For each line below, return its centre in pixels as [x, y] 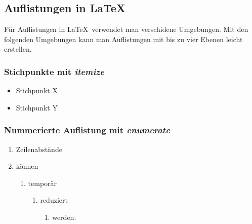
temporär [43, 183]
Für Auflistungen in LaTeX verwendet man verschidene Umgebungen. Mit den [126, 29]
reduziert [54, 200]
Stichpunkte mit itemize [54, 71]
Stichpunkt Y [37, 107]
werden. [64, 217]
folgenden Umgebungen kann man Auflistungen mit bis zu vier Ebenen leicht [123, 39]
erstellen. [18, 49]
